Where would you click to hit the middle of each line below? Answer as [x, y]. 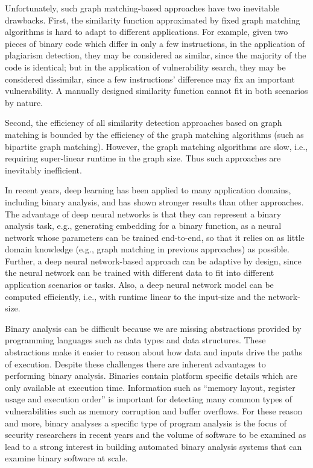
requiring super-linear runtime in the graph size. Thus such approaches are [143, 158]
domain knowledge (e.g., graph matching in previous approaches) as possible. [147, 249]
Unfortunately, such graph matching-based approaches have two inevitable [142, 8]
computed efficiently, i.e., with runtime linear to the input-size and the [135, 296]
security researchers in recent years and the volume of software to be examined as [156, 435]
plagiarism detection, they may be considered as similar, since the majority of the [156, 55]
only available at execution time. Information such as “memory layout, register [150, 387]
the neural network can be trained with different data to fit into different [140, 273]
